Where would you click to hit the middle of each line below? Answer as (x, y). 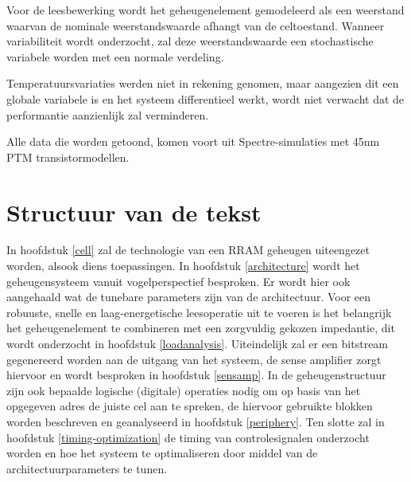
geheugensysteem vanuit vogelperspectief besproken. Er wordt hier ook (178, 281)
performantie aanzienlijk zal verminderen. (108, 114)
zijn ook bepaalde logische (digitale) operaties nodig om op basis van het (184, 390)
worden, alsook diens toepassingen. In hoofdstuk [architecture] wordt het (183, 266)
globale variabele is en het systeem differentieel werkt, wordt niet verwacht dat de (205, 98)
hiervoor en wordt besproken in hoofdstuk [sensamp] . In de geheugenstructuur (196, 375)
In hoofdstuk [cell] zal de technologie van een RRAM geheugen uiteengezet (188, 250)
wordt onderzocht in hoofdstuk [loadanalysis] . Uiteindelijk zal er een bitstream (198, 344)
